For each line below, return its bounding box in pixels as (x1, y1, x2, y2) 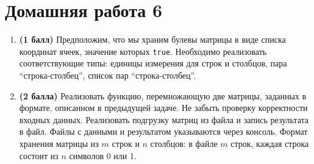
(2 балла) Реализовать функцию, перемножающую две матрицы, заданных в (19, 89, 307, 102)
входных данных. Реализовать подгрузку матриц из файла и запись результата (19, 113, 309, 126)
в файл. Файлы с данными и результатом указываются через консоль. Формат (19, 125, 308, 138)
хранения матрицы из (19, 137, 99, 149)
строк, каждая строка (230, 137, 309, 149)
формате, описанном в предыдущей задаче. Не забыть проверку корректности (19, 101, 308, 114)
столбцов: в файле (150, 137, 218, 149)
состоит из (19, 149, 59, 162)
